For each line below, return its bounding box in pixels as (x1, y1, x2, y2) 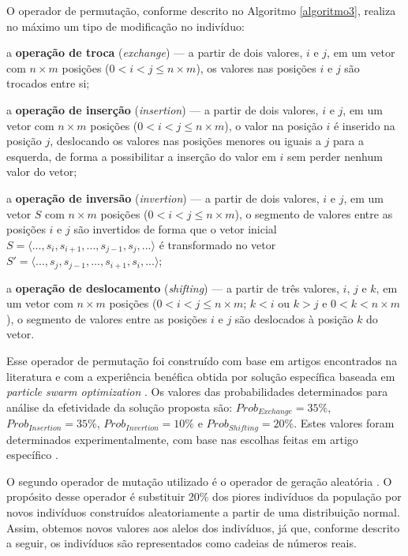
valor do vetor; (6, 163, 77, 180)
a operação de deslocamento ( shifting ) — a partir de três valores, (6, 279, 339, 296)
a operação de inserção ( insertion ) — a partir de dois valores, (6, 101, 319, 118)
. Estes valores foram (294, 415, 395, 431)
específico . (6, 446, 58, 463)
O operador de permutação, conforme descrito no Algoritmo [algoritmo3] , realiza (6, 2, 396, 18)
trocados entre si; (6, 75, 90, 91)
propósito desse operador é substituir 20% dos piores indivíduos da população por (6, 488, 402, 505)
